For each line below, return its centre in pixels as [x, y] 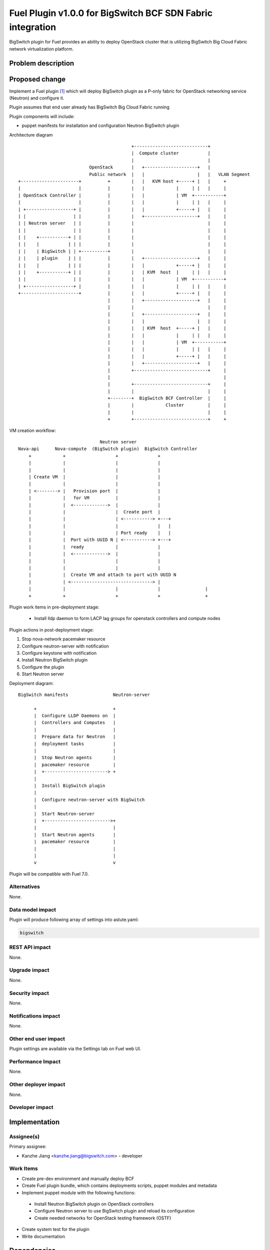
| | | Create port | [94, 512]
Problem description [42, 63]
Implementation [34, 1122]
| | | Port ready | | [99, 533]
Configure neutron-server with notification [65, 646]
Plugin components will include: [42, 116]
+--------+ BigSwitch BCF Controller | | [167, 398]
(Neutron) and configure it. [37, 98]
